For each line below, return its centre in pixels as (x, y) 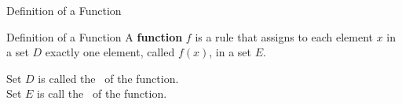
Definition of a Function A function (95, 36)
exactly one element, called (110, 52)
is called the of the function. (108, 78)
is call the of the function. (102, 93)
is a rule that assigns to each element (284, 36)
